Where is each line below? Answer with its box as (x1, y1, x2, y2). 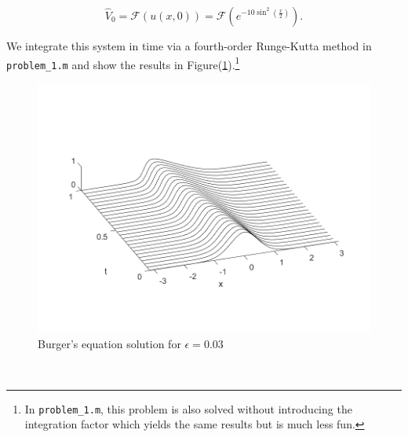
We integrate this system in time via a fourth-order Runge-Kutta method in (6, 38, 372, 53)
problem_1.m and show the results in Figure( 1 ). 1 (6, 53, 240, 72)
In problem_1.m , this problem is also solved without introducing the (24, 400, 352, 417)
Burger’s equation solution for (38, 336, 181, 352)
